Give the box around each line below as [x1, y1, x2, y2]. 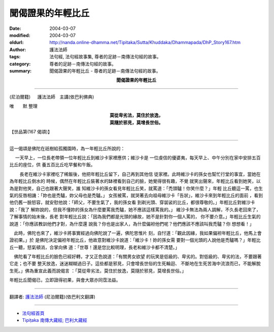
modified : [9, 32, 30, 38]
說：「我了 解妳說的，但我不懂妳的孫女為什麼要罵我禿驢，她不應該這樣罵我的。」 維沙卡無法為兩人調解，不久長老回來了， [9, 206, 261, 212]
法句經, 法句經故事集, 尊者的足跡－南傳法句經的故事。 [49, 54, 161, 60]
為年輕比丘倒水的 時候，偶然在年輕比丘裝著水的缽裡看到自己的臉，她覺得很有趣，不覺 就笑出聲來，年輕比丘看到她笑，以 [9, 178, 261, 185]
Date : [9, 25, 21, 31]
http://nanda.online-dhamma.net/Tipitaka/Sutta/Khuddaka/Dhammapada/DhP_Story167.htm [49, 40, 241, 46]
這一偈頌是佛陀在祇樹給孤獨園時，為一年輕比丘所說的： [9, 145, 125, 152]
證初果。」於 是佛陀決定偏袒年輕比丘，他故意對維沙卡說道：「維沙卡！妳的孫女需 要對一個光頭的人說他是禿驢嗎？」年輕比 [9, 237, 261, 243]
